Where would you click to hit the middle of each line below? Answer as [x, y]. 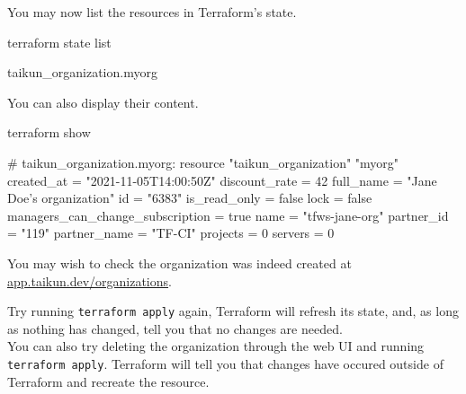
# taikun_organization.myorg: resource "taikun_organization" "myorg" [203, 162]
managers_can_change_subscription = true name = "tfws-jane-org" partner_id [228, 215]
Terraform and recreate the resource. [108, 381]
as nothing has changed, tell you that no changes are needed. [175, 328]
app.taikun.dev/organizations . [90, 280]
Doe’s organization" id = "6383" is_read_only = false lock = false [190, 198]
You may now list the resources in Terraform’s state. [152, 12]
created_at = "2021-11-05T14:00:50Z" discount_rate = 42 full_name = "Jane [222, 180]
